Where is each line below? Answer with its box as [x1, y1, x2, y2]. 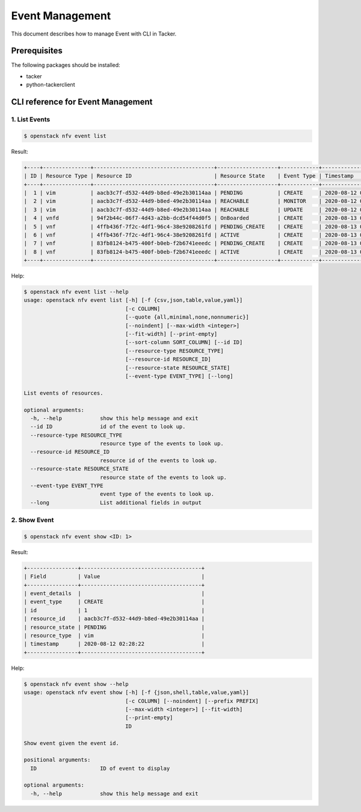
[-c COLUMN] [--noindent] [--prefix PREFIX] [125, 698, 259, 704]
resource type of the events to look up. [99, 440, 224, 447]
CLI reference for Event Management [11, 97, 153, 107]
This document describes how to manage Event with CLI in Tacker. [11, 30, 177, 37]
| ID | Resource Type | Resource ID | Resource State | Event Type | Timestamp [23, 172, 354, 180]
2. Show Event [11, 516, 54, 524]
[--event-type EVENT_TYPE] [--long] [125, 372, 233, 379]
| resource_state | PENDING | [23, 623, 205, 631]
